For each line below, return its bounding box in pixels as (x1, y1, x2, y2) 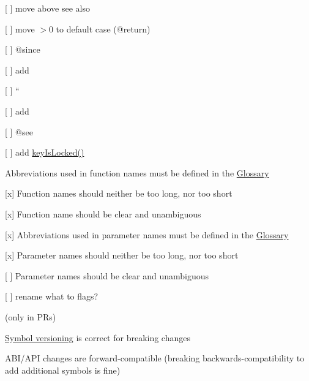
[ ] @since (5, 43, 40, 56)
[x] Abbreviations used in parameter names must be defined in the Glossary (5, 228, 289, 241)
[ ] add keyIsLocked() (5, 146, 84, 159)
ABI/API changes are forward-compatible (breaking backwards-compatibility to (5, 352, 305, 364)
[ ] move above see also (5, 2, 90, 14)
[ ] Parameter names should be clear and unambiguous (5, 269, 209, 282)
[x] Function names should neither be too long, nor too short (5, 187, 233, 200)
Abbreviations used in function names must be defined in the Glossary (5, 166, 269, 179)
